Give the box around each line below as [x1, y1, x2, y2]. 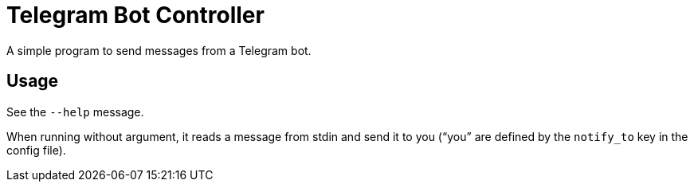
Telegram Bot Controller [6, 2, 265, 29]
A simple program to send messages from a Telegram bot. [6, 43, 312, 57]
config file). [6, 143, 66, 157]
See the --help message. [6, 104, 144, 119]
